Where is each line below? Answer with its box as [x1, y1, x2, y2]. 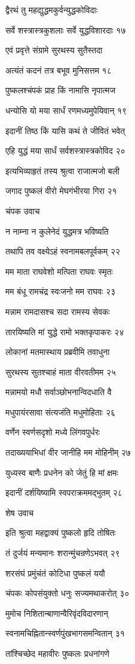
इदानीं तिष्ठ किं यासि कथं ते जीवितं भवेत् [5, 124, 125, 137]
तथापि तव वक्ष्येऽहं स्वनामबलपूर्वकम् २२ [5, 245, 121, 257]
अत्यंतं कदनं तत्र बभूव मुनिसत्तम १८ [5, 63, 112, 76]
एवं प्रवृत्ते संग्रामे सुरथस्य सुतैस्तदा [5, 44, 103, 56]
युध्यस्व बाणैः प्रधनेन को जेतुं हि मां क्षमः [5, 466, 118, 478]
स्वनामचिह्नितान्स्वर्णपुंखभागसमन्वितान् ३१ [5, 627, 125, 639]
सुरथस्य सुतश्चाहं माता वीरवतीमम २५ [5, 365, 116, 378]
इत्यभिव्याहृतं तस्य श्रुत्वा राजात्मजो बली [5, 164, 120, 177]
